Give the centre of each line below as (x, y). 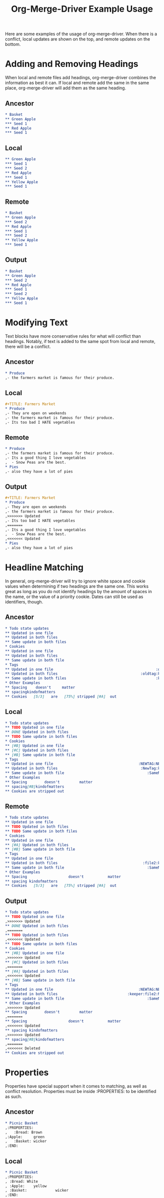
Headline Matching (44, 567)
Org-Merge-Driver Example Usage (82, 9)
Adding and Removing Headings (72, 64)
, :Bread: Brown (24, 1132)
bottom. (13, 44)
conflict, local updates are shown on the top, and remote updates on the (78, 39)
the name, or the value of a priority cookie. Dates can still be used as (74, 597)
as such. (14, 1097)
